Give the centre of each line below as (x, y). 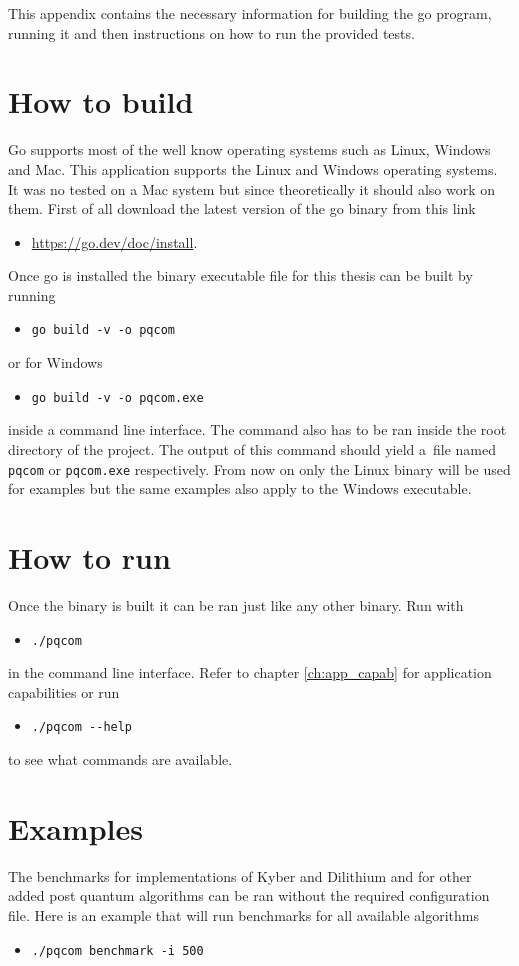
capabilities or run (64, 691)
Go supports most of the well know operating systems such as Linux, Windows (249, 149)
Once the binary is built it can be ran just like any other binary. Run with (236, 604)
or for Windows (55, 362)
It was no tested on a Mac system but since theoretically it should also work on (252, 188)
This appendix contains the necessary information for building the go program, (250, 13)
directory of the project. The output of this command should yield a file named (252, 448)
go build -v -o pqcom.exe (117, 397)
